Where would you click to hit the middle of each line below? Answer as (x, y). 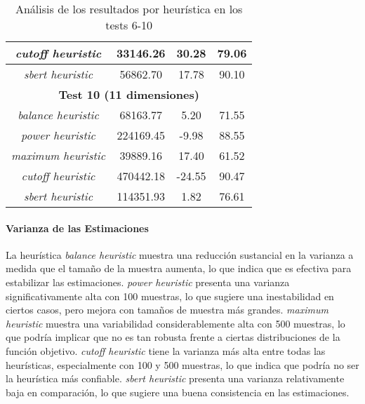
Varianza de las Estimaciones (77, 228)
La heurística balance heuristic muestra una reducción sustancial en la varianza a (180, 254)
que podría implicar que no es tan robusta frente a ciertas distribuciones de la (173, 337)
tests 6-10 (129, 25)
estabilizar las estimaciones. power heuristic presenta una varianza (148, 282)
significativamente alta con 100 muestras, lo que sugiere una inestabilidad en (170, 296)
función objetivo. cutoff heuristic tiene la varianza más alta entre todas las (166, 350)
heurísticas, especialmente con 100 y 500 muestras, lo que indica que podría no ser (182, 364)
